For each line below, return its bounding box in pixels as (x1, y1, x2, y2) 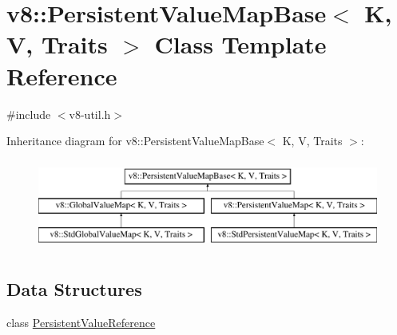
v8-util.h (69, 105, 111, 122)
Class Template (154, 28, 327, 61)
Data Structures (6, 277, 142, 301)
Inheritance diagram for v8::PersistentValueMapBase (6, 132, 264, 149)
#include (6, 105, 51, 122)
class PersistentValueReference (6, 313, 156, 330)
